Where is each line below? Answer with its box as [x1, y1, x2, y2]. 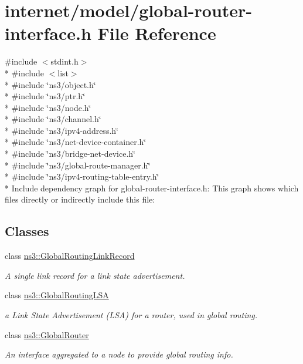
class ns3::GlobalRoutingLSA [5, 289, 109, 301]
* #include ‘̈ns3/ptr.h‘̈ [5, 90, 86, 102]
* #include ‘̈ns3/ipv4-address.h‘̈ [5, 124, 118, 136]
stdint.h [50, 55, 79, 68]
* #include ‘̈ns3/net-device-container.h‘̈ [5, 136, 147, 148]
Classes [5, 222, 49, 240]
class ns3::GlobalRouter [5, 328, 89, 341]
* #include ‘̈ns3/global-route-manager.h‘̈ [5, 159, 151, 171]
